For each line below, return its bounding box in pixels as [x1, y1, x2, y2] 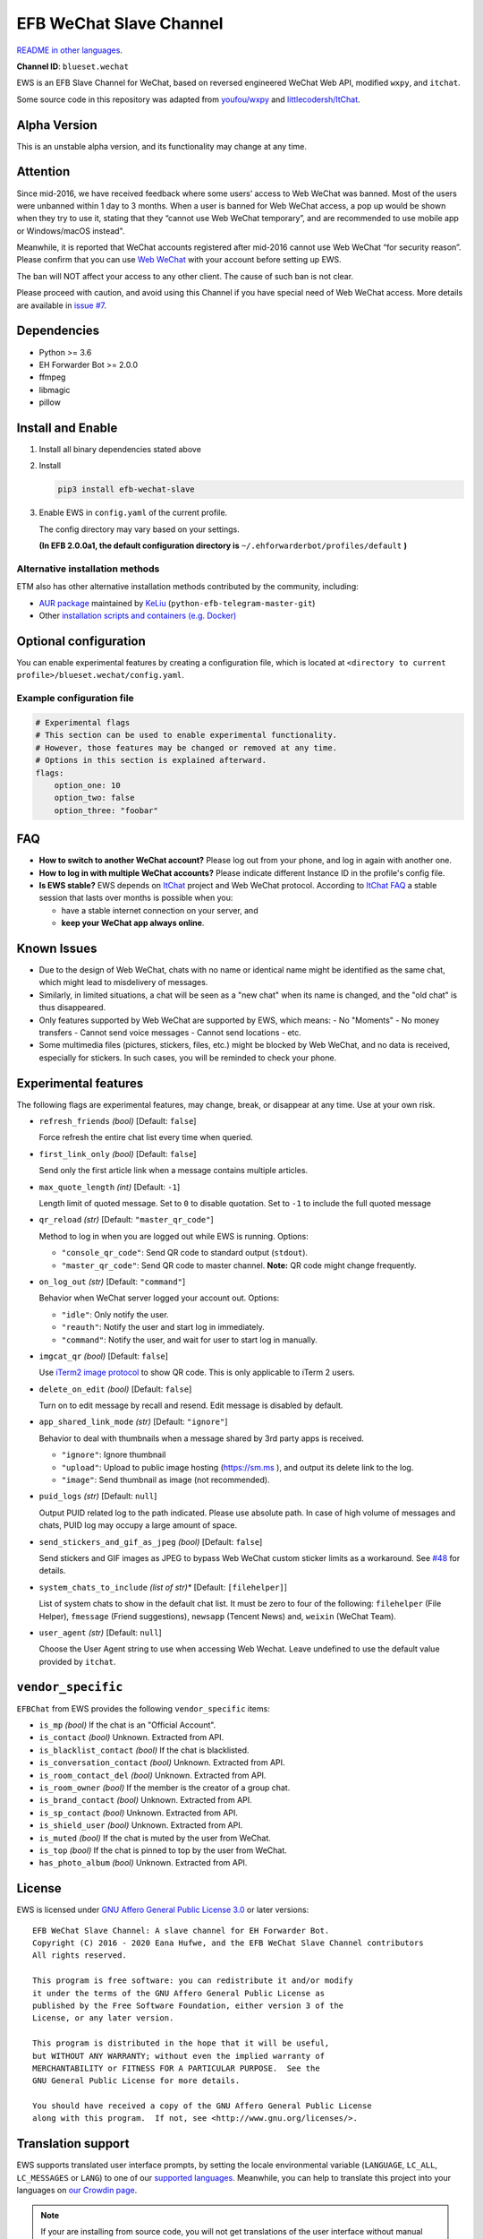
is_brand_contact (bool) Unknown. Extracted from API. [38, 1795, 252, 1806]
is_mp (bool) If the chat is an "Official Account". [38, 1720, 216, 1730]
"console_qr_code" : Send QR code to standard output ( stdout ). [61, 1248, 309, 1258]
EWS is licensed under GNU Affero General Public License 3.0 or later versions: [16, 1904, 309, 1916]
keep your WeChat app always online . [61, 918, 205, 929]
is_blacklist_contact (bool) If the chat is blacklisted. [38, 1745, 250, 1755]
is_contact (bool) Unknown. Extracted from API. [38, 1732, 225, 1743]
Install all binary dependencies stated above [38, 444, 201, 455]
